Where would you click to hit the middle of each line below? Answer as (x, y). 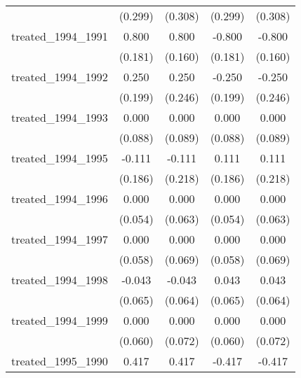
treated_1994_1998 (60, 280)
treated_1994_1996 (60, 198)
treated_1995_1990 (60, 361)
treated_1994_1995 (60, 158)
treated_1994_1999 (60, 320)
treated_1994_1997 (60, 239)
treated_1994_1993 (60, 117)
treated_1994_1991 (60, 36)
